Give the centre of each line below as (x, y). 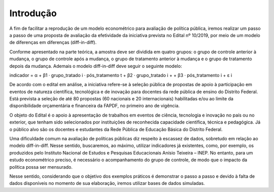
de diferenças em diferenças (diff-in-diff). (53, 43)
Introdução (33, 13)
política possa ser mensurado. (41, 167)
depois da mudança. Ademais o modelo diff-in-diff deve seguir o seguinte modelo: (96, 66)
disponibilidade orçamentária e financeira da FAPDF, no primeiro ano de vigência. (95, 106)
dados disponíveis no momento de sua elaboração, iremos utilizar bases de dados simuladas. (107, 183)
